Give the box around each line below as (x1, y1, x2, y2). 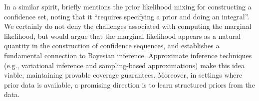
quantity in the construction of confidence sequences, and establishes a (4, 40, 220, 51)
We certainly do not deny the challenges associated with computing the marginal (4, 21, 252, 31)
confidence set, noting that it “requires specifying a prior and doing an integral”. (4, 11, 250, 21)
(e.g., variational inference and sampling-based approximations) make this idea (4, 60, 245, 70)
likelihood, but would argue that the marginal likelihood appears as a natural (4, 30, 241, 41)
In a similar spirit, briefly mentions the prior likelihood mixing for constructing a (4, 1, 252, 11)
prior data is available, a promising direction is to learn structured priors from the (4, 79, 255, 90)
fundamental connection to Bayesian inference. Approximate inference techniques (4, 50, 252, 60)
